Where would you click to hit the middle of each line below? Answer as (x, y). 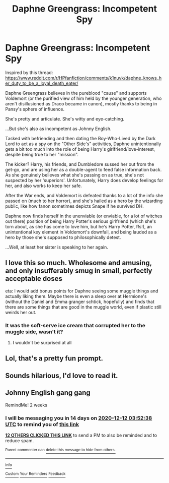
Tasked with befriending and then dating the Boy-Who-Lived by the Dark (80, 138)
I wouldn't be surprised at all (42, 343)
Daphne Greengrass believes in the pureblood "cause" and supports (76, 93)
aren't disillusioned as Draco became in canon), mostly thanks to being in (81, 103)
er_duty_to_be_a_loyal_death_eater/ (42, 83)
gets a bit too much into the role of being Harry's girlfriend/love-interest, (80, 149)
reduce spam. (20, 440)
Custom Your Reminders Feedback (35, 474)
